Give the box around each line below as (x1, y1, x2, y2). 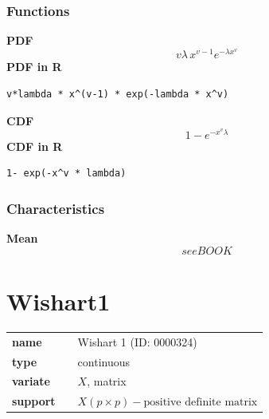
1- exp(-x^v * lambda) (6, 168, 127, 180)
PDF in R (6, 58, 62, 75)
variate (12, 373, 50, 389)
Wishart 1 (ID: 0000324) (77, 333, 197, 350)
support (12, 393, 56, 409)
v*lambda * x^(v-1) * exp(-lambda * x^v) (6, 89, 229, 101)
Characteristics (6, 198, 105, 218)
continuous (77, 353, 131, 370)
